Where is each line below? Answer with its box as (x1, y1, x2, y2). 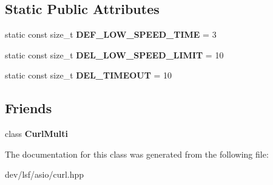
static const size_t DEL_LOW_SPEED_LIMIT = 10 (5, 48, 224, 61)
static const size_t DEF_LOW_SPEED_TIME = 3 (5, 28, 217, 41)
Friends (5, 99, 52, 117)
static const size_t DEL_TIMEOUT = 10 (5, 69, 172, 82)
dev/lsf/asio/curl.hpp (5, 168, 84, 181)
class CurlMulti (5, 127, 68, 140)
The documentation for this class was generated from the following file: (5, 147, 269, 160)
